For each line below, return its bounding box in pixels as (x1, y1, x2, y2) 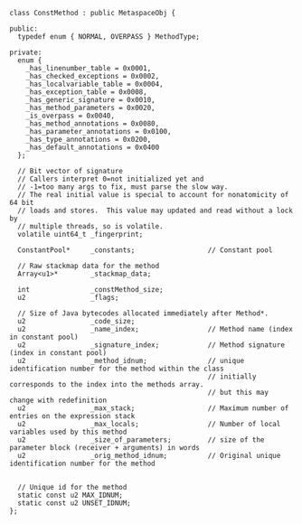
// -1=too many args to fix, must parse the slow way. (17, 182, 229, 192)
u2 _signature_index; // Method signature (17, 341, 285, 350)
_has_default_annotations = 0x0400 (25, 143, 160, 152)
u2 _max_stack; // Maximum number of (17, 404, 289, 413)
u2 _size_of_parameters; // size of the (17, 435, 265, 444)
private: (9, 48, 42, 57)
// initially (207, 372, 257, 381)
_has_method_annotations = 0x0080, (25, 119, 160, 128)
